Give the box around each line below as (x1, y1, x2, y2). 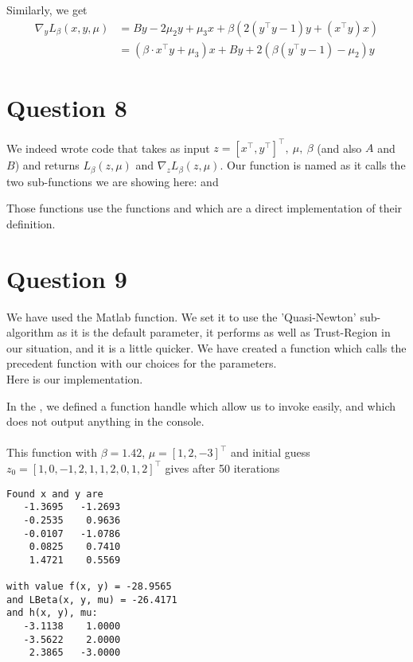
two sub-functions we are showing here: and (6, 173, 219, 189)
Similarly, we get (6, 2, 88, 18)
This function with (6, 444, 98, 461)
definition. (6, 215, 56, 232)
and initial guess (230, 444, 310, 461)
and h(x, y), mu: (6, 607, 98, 619)
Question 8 (6, 91, 127, 123)
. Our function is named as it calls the (220, 157, 406, 173)
